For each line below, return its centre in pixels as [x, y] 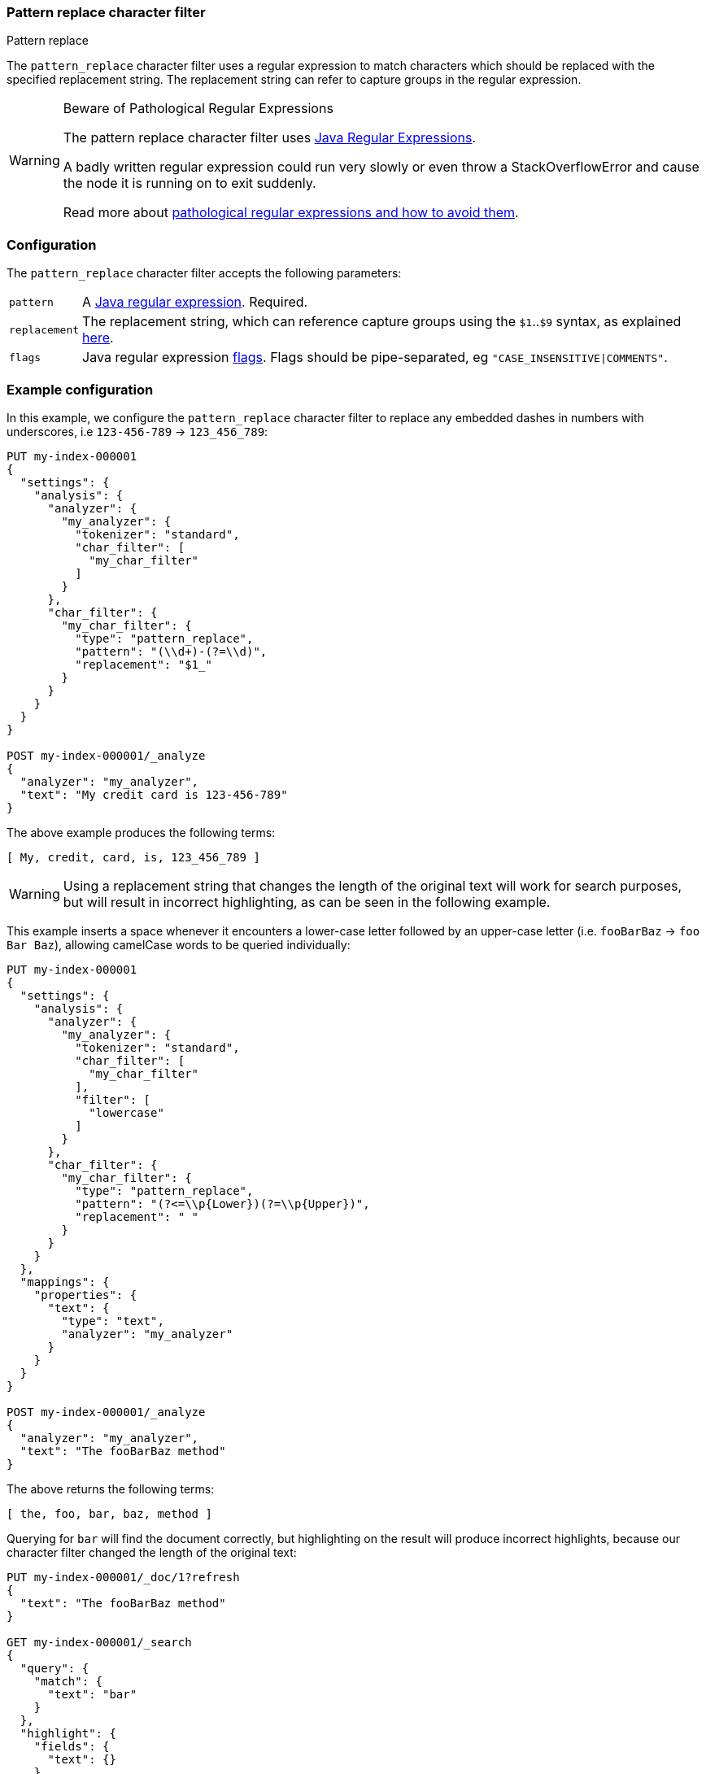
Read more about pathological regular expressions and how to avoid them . [291, 213]
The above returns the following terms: [111, 1489]
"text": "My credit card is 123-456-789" [154, 794]
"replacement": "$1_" [144, 664]
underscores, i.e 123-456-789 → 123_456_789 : [137, 431]
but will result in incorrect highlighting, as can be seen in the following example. [307, 902]
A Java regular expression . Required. [195, 302]
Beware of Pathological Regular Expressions [198, 109]
